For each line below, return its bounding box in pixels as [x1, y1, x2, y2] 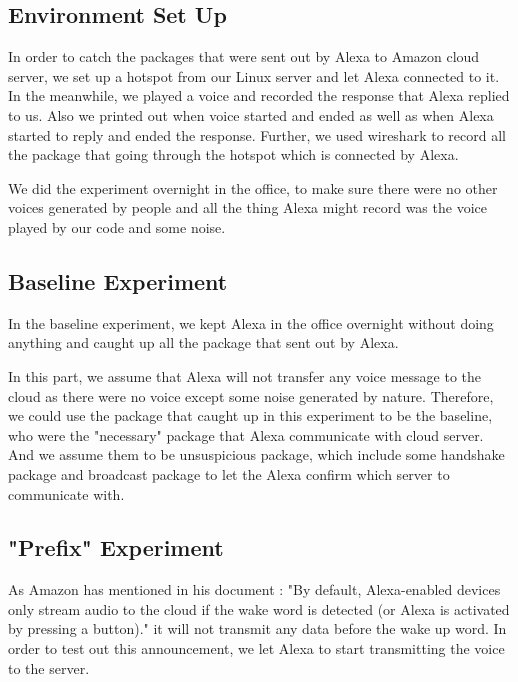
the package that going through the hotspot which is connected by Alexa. [8, 144, 459, 165]
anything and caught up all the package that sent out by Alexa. [8, 332, 399, 353]
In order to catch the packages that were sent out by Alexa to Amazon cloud [8, 46, 480, 67]
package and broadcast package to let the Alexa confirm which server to [8, 463, 450, 484]
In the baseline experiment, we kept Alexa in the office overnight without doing [8, 312, 494, 333]
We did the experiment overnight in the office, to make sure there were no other [8, 177, 498, 198]
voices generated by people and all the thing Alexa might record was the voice [8, 197, 487, 218]
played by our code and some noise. [8, 216, 226, 237]
